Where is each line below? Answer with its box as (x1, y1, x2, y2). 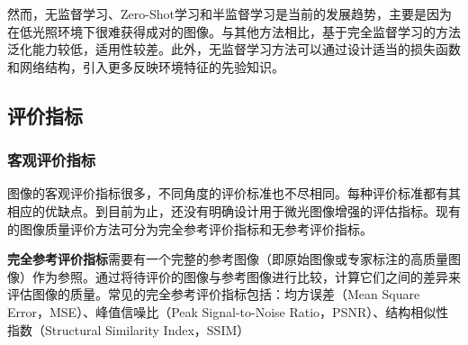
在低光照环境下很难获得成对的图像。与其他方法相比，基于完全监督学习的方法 (7, 22, 461, 41)
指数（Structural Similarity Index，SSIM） (7, 320, 250, 339)
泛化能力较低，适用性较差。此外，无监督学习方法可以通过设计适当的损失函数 (7, 40, 461, 59)
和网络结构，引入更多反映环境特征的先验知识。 (7, 57, 284, 76)
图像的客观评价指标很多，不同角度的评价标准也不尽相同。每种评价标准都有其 (7, 184, 461, 203)
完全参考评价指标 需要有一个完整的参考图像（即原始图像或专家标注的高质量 (7, 250, 448, 268)
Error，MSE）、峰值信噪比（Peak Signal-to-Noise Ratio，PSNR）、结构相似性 (7, 302, 449, 321)
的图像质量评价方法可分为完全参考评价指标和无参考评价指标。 (7, 219, 373, 238)
